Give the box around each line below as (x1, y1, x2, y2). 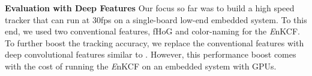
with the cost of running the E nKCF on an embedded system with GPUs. (5, 59, 277, 72)
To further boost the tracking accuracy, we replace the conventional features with (5, 36, 304, 49)
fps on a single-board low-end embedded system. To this (100, 13, 307, 26)
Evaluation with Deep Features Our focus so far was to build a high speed (5, 2, 295, 14)
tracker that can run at (5, 13, 90, 26)
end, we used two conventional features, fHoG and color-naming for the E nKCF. (5, 25, 300, 37)
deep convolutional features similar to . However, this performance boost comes (5, 48, 296, 61)
